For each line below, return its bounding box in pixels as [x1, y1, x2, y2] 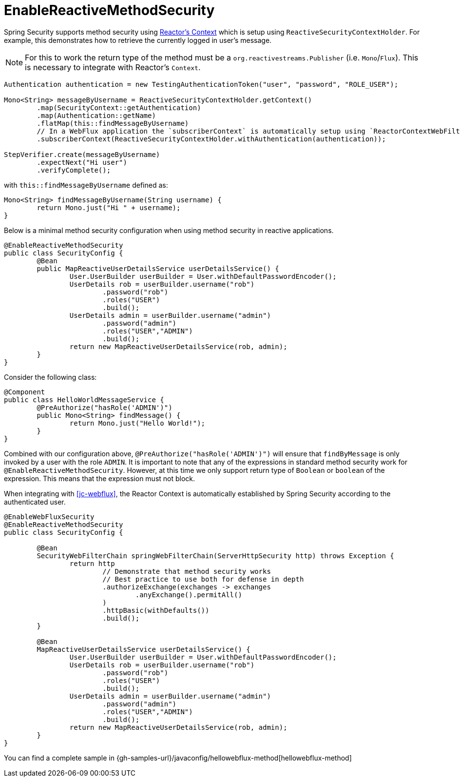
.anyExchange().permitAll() [135, 590, 242, 599]
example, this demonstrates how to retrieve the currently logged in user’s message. [4, 36, 272, 44]
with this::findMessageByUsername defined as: [4, 180, 168, 189]
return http [69, 559, 115, 567]
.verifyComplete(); [37, 166, 111, 174]
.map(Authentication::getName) [37, 111, 156, 119]
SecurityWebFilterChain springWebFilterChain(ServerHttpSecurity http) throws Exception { [37, 551, 394, 560]
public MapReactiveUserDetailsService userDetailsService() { [37, 264, 279, 273]
